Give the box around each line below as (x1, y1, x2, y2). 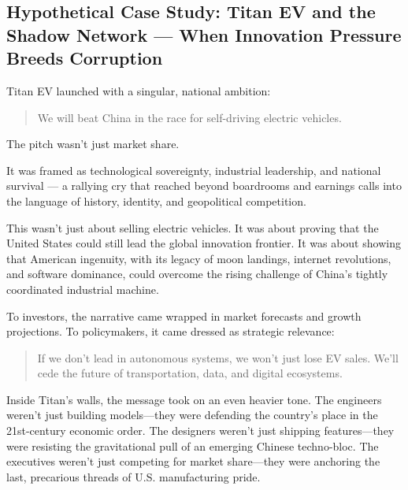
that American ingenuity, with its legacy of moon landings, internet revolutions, (6, 250, 391, 266)
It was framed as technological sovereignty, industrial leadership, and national (6, 161, 381, 178)
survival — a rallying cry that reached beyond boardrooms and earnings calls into (6, 177, 402, 194)
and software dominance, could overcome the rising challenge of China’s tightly (6, 265, 388, 282)
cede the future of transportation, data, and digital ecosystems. (37, 365, 343, 381)
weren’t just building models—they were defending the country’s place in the (6, 406, 378, 423)
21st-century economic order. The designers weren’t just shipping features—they (6, 422, 395, 439)
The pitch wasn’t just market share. (6, 135, 180, 152)
